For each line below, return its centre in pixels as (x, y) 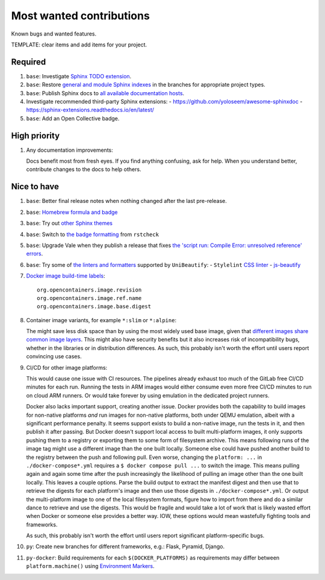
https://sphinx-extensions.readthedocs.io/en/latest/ (90, 110)
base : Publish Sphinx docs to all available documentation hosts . (105, 93)
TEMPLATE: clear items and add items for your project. (79, 45)
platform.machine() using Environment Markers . (90, 566)
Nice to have (35, 187)
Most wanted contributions (80, 16)
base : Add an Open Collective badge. (73, 118)
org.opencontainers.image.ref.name (89, 298)
